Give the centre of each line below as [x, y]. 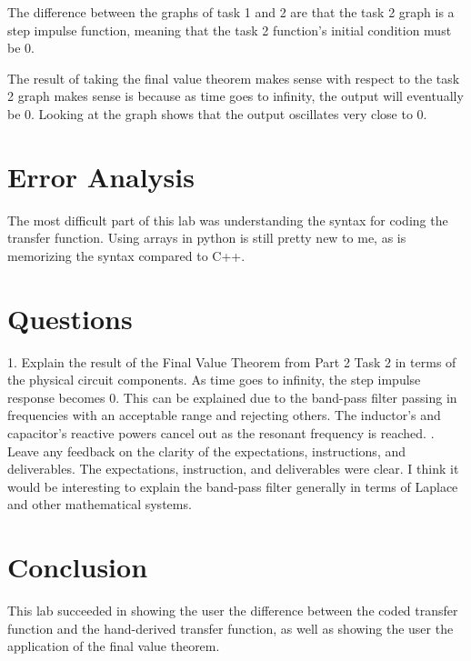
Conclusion [78, 567]
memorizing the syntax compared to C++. [126, 255]
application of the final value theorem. [114, 646]
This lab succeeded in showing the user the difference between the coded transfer [233, 611]
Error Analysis [101, 176]
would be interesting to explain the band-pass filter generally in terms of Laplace [233, 486]
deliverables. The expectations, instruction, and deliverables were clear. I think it [233, 469]
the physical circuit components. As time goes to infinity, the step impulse [214, 380]
